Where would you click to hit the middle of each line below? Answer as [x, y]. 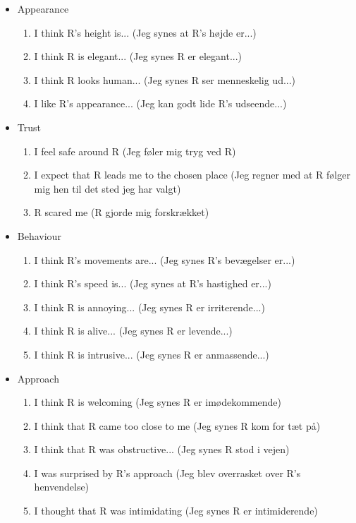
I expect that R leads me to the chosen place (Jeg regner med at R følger [192, 175]
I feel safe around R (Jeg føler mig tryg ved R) [135, 151]
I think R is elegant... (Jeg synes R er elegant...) [138, 56]
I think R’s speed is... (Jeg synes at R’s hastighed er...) [153, 283]
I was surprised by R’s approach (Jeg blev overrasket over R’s [167, 473]
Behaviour [39, 235]
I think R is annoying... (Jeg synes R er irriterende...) [149, 307]
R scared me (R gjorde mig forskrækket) [122, 212]
